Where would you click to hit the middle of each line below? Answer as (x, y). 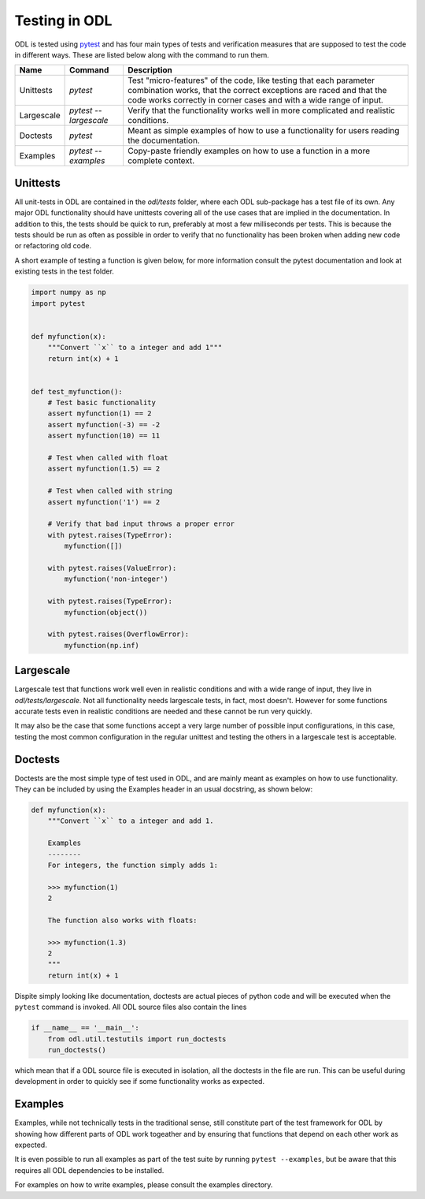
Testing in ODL (63, 20)
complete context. (161, 161)
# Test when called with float (108, 458)
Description (150, 70)
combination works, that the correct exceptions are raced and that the (257, 91)
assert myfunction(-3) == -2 (104, 424)
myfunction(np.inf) (102, 645)
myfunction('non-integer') (116, 579)
